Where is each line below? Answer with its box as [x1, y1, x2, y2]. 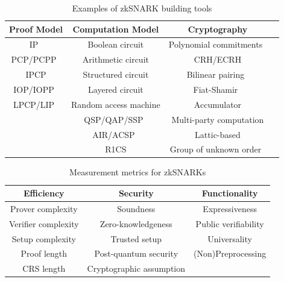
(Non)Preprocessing [194, 247, 267, 260]
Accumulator [194, 98, 242, 110]
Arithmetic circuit [82, 53, 149, 66]
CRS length [22, 262, 66, 275]
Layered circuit [88, 83, 144, 95]
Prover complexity [10, 202, 78, 215]
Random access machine [71, 98, 160, 110]
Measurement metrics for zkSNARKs [69, 166, 206, 178]
